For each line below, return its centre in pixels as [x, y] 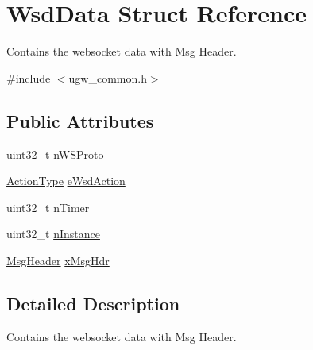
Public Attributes [80, 120]
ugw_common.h [108, 77]
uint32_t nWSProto [55, 154]
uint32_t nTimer [48, 207]
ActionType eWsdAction [66, 181]
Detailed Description [93, 303]
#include [29, 77]
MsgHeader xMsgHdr [58, 260]
